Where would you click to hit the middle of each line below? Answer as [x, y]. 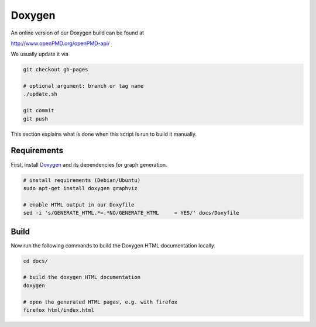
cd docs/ [36, 261]
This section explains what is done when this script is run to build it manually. [104, 134]
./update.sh [40, 94]
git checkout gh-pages [56, 70]
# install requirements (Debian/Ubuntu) [82, 180]
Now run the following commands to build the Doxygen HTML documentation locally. [113, 245]
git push [36, 119]
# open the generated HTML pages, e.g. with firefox [100, 302]
